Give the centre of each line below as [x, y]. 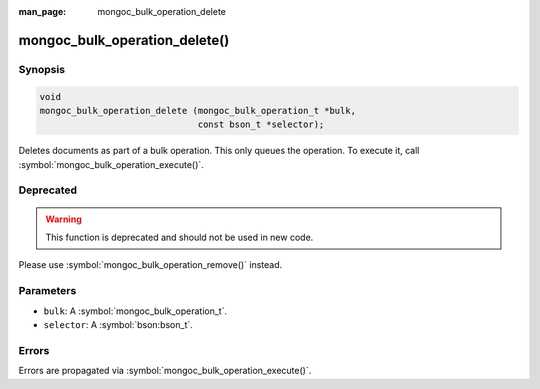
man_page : [42, 11]
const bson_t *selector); [261, 124]
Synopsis [41, 69]
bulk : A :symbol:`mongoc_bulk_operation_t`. [135, 311]
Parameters [47, 291]
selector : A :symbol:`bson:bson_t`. [118, 324]
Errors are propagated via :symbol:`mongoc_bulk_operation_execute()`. [165, 371]
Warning [63, 219]
